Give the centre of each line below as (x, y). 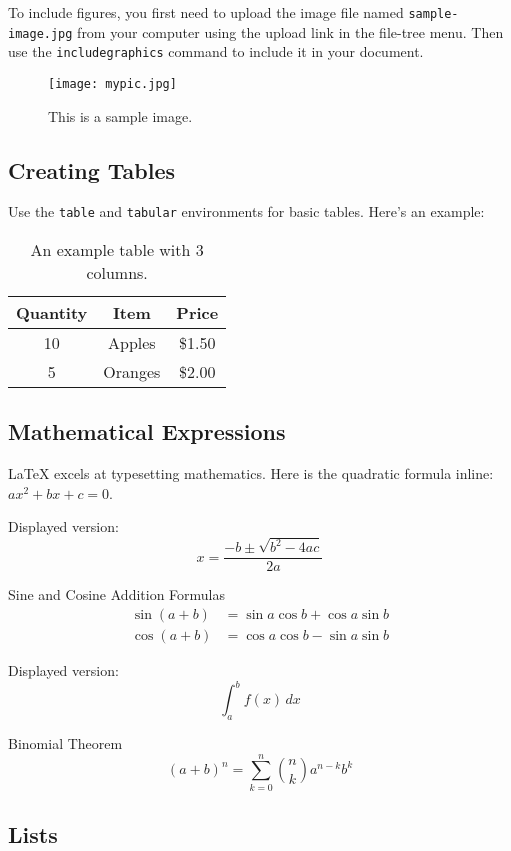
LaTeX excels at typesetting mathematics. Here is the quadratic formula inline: (251, 473)
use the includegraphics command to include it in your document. (216, 51)
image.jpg (40, 33)
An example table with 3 (117, 250)
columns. (117, 273)
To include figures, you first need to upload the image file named (206, 12)
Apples (132, 343)
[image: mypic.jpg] (112, 83)
